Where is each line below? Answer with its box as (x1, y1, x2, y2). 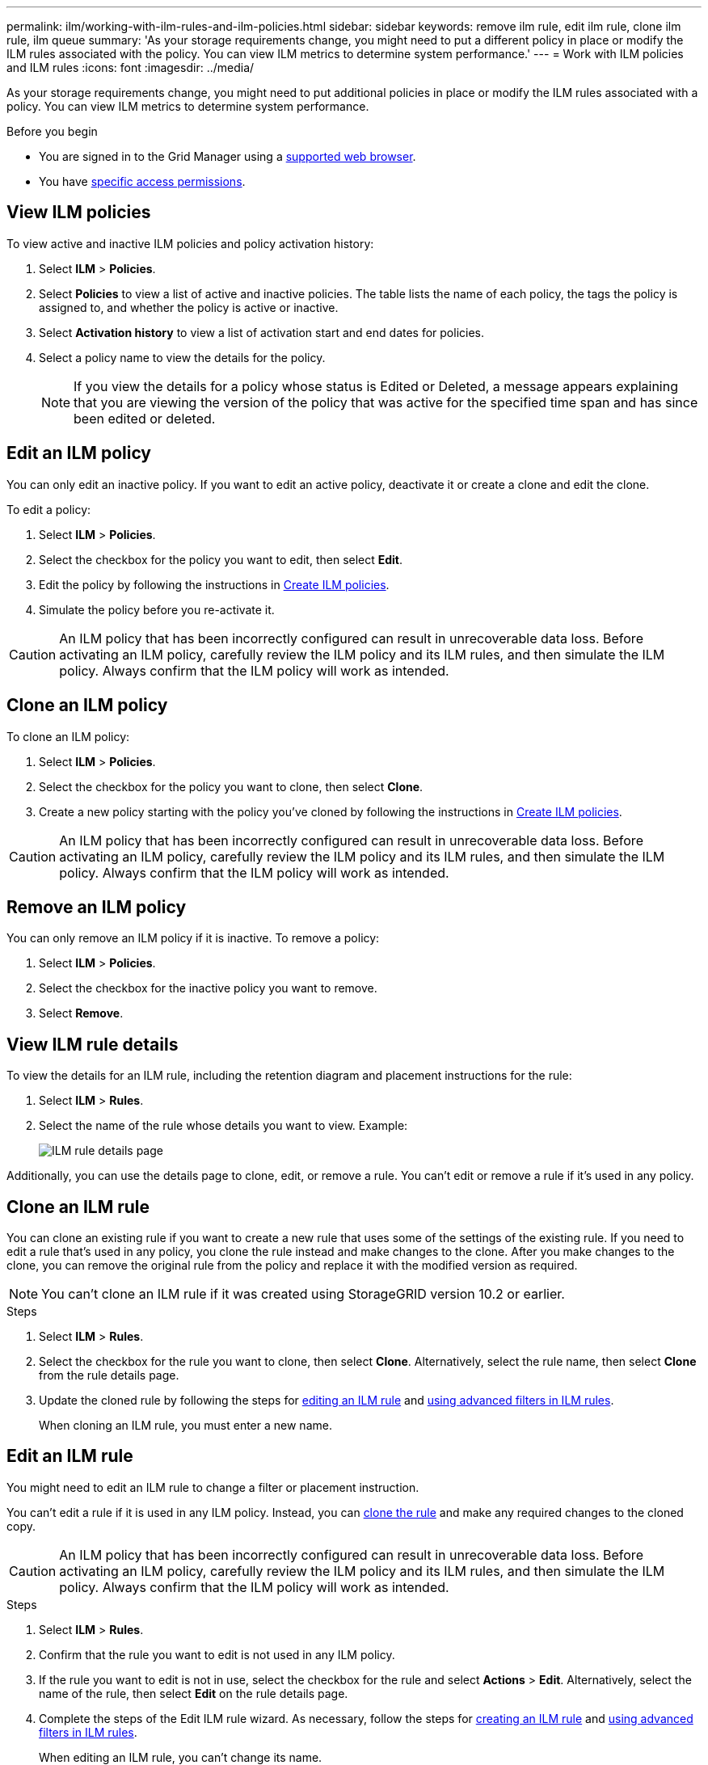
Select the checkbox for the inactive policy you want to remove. (39, 981, 377, 996)
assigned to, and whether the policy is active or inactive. (39, 300, 339, 314)
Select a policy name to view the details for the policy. (39, 350, 326, 364)
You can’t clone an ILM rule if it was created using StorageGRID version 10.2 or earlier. (41, 1286, 565, 1303)
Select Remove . (39, 1006, 124, 1021)
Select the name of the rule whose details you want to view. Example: (39, 1118, 408, 1133)
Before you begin (6, 124, 98, 138)
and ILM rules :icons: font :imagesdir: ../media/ (6, 61, 255, 74)
